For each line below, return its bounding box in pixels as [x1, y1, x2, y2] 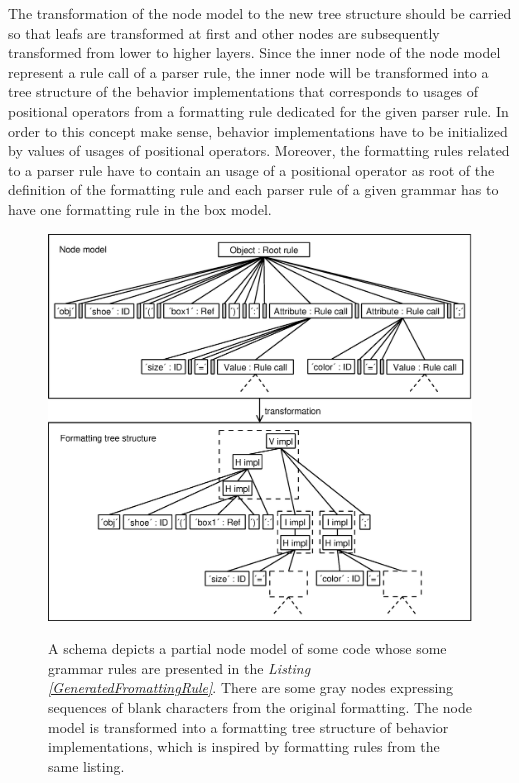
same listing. [48, 755, 125, 776]
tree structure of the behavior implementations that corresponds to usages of [8, 81, 479, 102]
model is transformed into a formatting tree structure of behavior [48, 716, 449, 737]
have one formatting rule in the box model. [8, 198, 272, 219]
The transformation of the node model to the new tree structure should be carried [8, 3, 512, 23]
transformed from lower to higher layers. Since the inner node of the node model [8, 42, 501, 63]
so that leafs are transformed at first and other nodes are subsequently [8, 22, 440, 43]
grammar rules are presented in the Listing [48, 657, 311, 678]
